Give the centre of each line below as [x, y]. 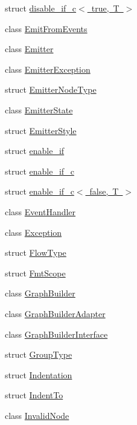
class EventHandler [40, 211]
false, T [104, 191]
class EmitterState [39, 109]
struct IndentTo [34, 395]
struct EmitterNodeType [51, 89]
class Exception [33, 232]
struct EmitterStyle [41, 130]
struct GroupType [39, 354]
